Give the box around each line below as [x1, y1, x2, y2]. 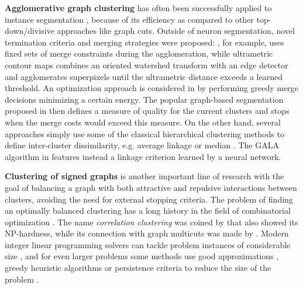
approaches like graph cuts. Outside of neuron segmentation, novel [57, 25, 295, 37]
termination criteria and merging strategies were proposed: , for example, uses [5, 36, 284, 48]
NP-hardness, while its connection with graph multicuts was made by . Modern [5, 227, 289, 239]
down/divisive [5, 25, 54, 37]
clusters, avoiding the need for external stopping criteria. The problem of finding [5, 193, 293, 205]
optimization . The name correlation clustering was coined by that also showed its [5, 215, 298, 228]
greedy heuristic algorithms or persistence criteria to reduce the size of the [5, 262, 271, 274]
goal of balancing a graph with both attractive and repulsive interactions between [5, 181, 297, 193]
